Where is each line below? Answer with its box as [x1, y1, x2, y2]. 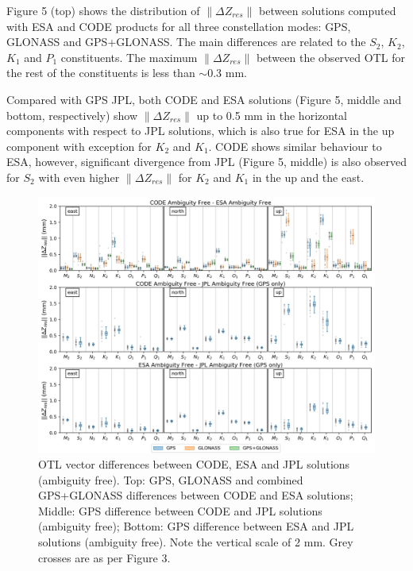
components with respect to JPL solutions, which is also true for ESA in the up [6, 122, 395, 139]
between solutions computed [259, 2, 396, 18]
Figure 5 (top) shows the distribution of [6, 2, 200, 18]
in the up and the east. [252, 168, 365, 185]
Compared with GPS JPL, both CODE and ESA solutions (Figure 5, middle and [6, 91, 402, 107]
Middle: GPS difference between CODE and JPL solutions [38, 502, 322, 519]
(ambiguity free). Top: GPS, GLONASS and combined [38, 471, 303, 488]
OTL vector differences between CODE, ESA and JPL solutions [38, 456, 350, 473]
